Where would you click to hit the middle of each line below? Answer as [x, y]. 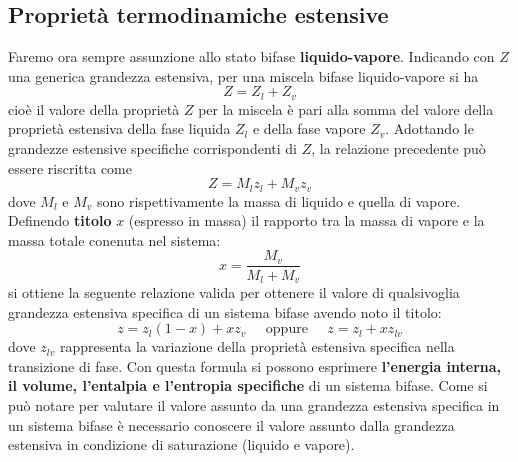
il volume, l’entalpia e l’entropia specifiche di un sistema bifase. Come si [248, 385]
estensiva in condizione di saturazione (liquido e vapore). [181, 444]
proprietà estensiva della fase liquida [119, 128]
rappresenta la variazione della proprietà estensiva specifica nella [257, 346]
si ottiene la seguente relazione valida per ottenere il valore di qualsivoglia [234, 291]
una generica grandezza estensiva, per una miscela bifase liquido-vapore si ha [243, 75]
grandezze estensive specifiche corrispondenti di [152, 148]
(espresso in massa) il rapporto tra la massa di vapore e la [306, 220]
